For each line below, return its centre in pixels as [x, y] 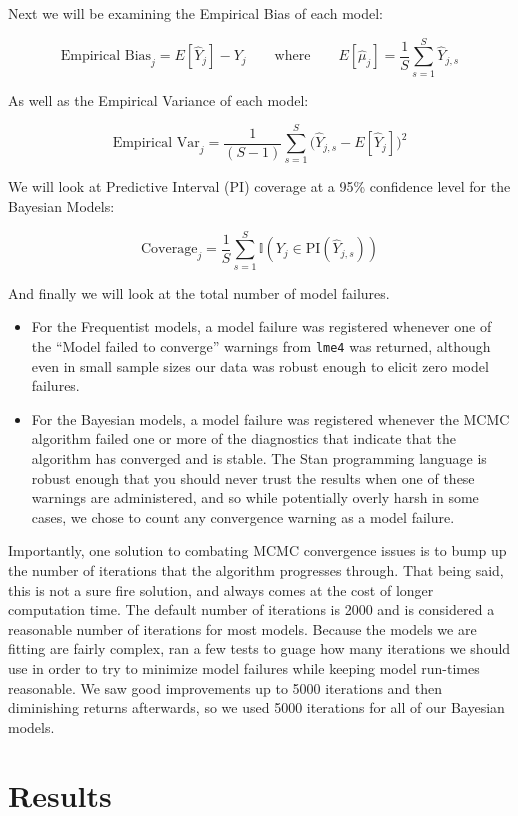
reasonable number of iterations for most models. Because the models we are [242, 628]
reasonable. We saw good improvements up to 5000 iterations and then [225, 687]
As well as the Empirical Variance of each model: [158, 99]
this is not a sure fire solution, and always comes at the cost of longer [221, 589]
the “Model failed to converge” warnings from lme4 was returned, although [261, 345]
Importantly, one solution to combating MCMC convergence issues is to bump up [257, 550]
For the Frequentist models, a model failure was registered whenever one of [261, 326]
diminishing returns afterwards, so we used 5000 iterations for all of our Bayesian [256, 707]
